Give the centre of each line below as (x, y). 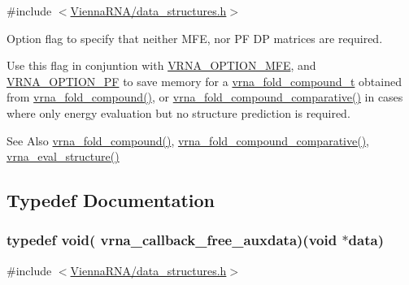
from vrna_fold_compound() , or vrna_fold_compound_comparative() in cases (205, 97)
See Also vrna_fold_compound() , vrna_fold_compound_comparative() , (188, 140)
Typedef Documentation (111, 200)
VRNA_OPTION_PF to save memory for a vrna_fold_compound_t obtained (204, 81)
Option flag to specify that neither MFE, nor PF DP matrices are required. (195, 38)
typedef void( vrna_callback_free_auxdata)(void (172, 240)
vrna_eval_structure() (63, 156)
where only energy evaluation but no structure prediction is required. (178, 112)
